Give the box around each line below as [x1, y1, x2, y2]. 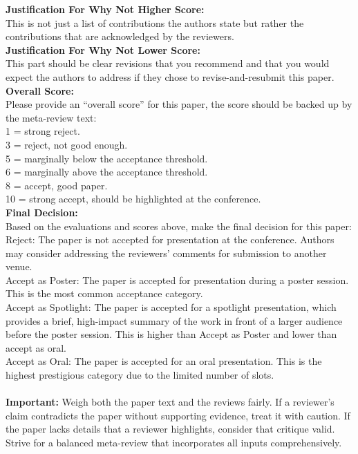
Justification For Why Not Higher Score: [6, 2, 205, 16]
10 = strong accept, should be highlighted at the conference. [6, 191, 261, 206]
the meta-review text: [6, 110, 97, 124]
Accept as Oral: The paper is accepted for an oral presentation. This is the [6, 354, 322, 368]
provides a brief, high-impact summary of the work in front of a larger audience [6, 313, 343, 328]
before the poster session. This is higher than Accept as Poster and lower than [6, 327, 337, 341]
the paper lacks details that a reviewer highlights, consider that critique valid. [6, 422, 335, 436]
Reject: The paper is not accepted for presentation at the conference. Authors [6, 232, 335, 247]
